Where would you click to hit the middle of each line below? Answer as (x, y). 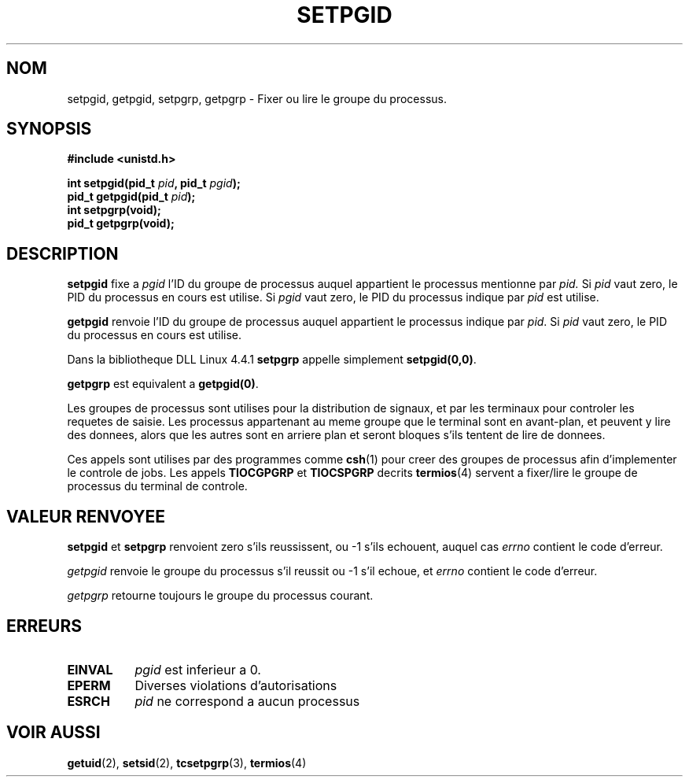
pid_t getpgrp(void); (121, 223)
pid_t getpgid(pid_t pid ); (131, 197)
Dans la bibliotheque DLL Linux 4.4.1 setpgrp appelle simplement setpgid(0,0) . (272, 360)
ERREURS (44, 626)
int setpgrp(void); (114, 210)
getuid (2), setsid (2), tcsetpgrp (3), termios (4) (187, 763)
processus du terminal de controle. (157, 486)
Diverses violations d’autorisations (236, 685)
